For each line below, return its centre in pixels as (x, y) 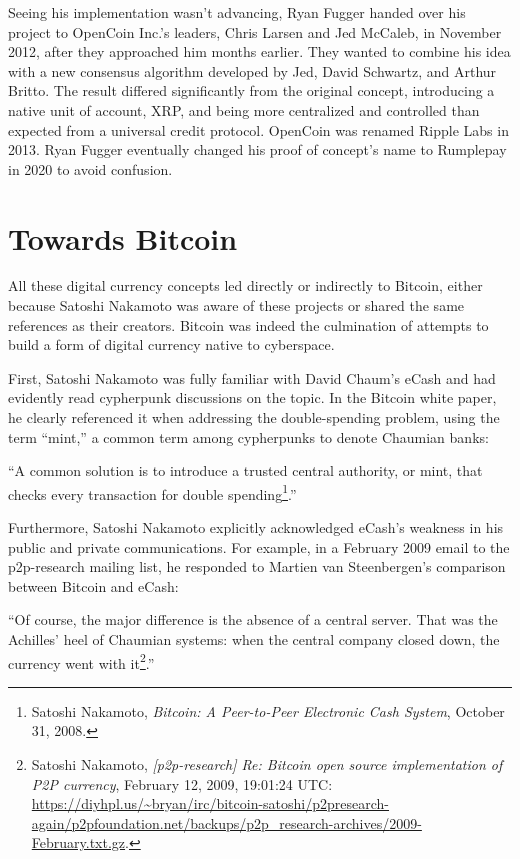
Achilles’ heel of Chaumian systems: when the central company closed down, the (254, 639)
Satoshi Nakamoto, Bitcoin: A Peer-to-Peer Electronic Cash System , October (268, 710)
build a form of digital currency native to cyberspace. (171, 344)
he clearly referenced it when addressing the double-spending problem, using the (254, 417)
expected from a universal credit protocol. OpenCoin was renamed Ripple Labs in (258, 129)
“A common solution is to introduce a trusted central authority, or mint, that (245, 470)
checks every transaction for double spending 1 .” (152, 492)
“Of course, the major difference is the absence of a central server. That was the (253, 619)
